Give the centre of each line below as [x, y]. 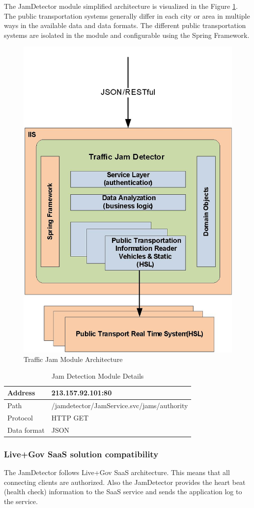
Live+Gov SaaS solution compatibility [81, 454]
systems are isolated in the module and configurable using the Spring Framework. [127, 35]
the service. [21, 501]
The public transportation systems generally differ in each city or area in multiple [127, 15]
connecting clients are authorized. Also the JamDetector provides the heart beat [125, 482]
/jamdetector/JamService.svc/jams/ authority [120, 405]
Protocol [20, 417]
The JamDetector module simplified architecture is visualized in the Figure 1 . [121, 6]
